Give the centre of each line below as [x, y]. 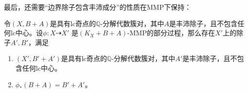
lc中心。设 [27, 33]
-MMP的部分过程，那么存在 [171, 33]
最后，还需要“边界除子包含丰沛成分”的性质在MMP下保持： [98, 7]
